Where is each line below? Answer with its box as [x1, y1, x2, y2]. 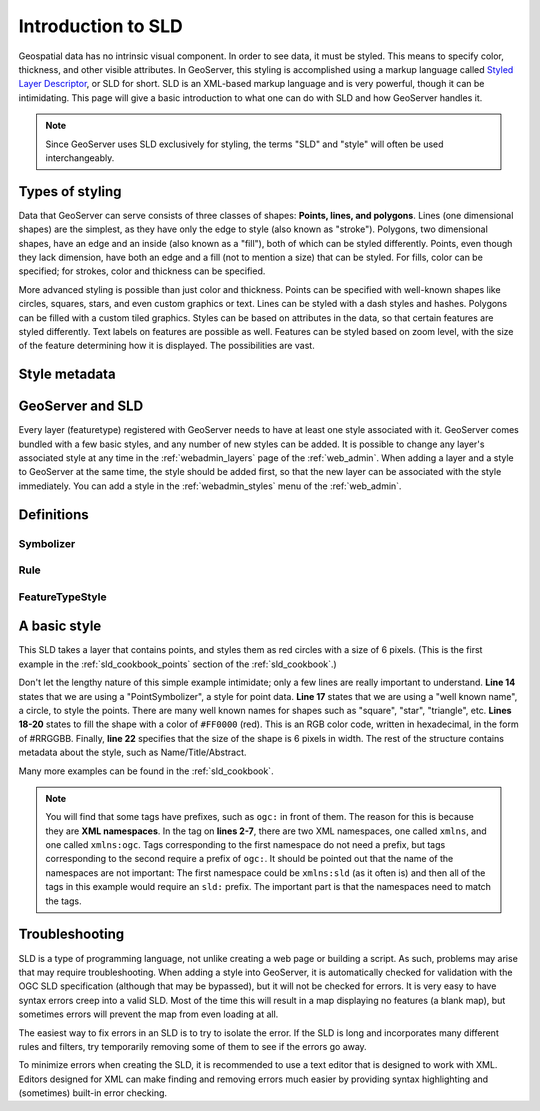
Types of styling [18, 183, 122, 200]
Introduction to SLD [18, 15, 184, 37]
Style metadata [18, 366, 116, 383]
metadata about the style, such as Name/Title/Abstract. [18, 746, 247, 759]
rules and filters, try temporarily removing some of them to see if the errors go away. [18, 1040, 367, 1052]
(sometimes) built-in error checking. [18, 1087, 168, 1099]
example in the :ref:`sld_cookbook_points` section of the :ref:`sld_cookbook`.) [18, 658, 337, 670]
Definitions [18, 506, 89, 523]
